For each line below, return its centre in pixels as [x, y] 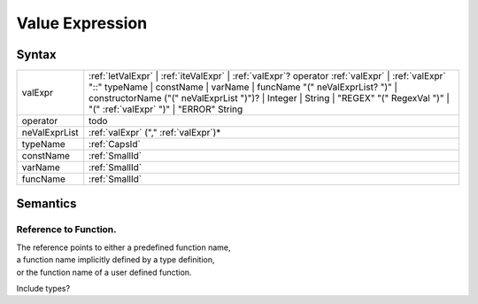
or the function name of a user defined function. [104, 272]
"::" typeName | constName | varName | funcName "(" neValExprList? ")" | [243, 87]
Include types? [43, 288]
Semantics [46, 204]
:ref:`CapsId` [115, 144]
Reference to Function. [66, 230]
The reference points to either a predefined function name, [123, 247]
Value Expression [82, 23]
